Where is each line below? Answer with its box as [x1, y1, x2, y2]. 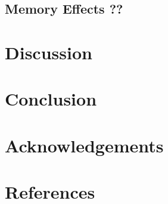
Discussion [5, 40, 92, 64]
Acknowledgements [5, 133, 164, 157]
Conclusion [5, 87, 97, 111]
